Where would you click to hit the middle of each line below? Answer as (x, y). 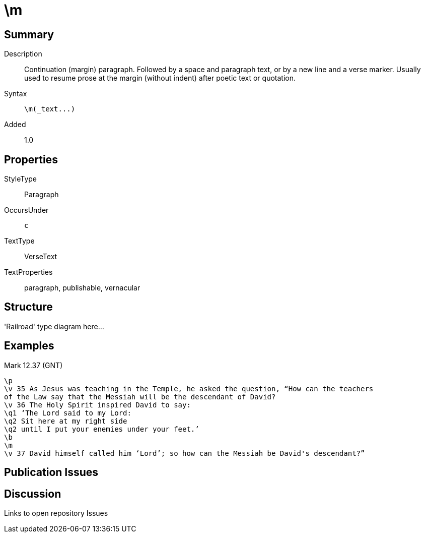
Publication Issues (51, 472)
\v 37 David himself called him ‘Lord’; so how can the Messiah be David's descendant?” (185, 453)
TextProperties (28, 272)
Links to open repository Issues (56, 513)
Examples (29, 346)
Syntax (16, 94)
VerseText (41, 257)
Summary (29, 34)
